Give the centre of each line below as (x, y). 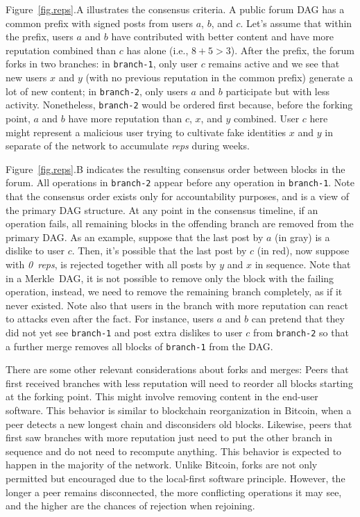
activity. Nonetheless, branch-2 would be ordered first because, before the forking (179, 105)
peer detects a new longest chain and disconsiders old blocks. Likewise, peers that (179, 424)
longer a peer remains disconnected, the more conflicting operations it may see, (174, 492)
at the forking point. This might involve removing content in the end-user (162, 396)
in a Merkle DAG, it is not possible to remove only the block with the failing (170, 278)
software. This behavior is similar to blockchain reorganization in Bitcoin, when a (179, 410)
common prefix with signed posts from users (99, 23)
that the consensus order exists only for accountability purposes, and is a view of (178, 196)
